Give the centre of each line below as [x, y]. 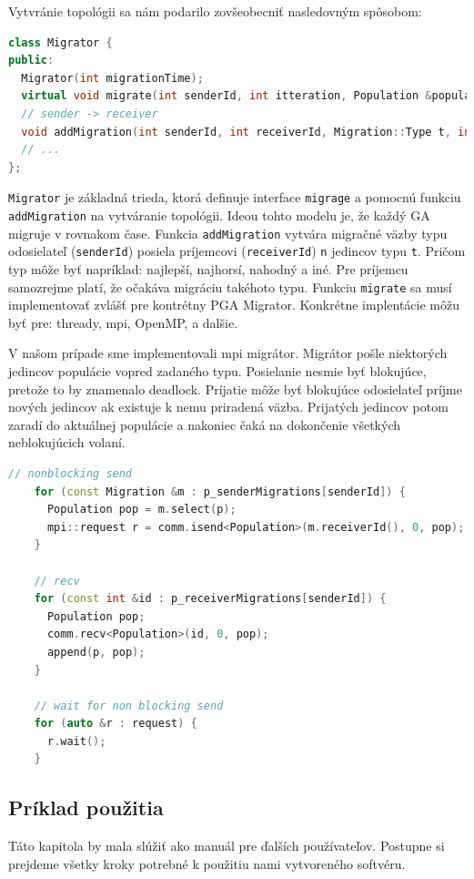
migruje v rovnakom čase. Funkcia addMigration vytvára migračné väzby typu [228, 233]
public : [31, 61]
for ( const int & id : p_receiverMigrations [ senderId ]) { [210, 599]
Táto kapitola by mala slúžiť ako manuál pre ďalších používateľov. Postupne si [227, 846]
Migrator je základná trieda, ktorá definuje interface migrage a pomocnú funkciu [235, 197]
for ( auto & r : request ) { [116, 724]
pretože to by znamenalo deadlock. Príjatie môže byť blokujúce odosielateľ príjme [235, 388]
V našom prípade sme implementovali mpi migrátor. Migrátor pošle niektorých [228, 353]
